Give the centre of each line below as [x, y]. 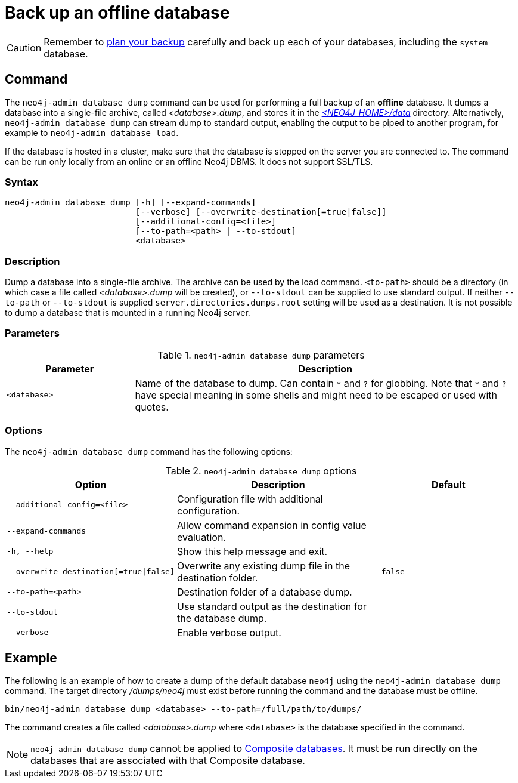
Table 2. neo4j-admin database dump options [261, 471]
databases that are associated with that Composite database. [168, 761]
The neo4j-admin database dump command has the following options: [149, 451]
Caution [24, 47]
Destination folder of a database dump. [264, 592]
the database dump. [222, 618]
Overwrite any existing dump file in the [263, 565]
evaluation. [201, 537]
